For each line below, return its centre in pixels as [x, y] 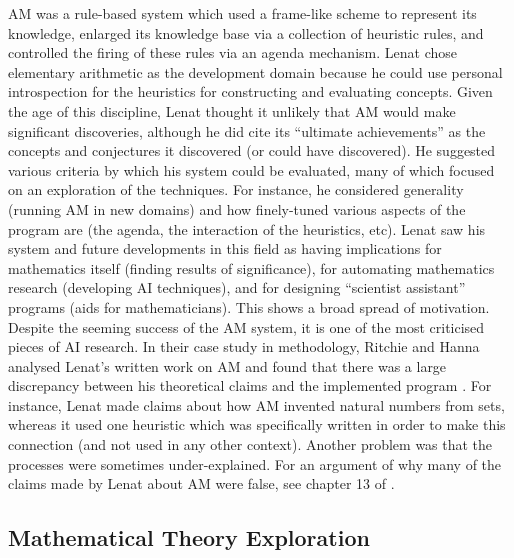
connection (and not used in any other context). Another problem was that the [250, 444]
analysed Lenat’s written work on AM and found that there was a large [227, 365]
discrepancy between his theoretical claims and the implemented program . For [250, 385]
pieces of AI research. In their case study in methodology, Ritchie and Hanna [244, 346]
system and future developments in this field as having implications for [225, 248]
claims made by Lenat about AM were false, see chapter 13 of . [201, 483]
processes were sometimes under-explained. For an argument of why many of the [255, 463]
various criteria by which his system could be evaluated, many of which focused [251, 169]
